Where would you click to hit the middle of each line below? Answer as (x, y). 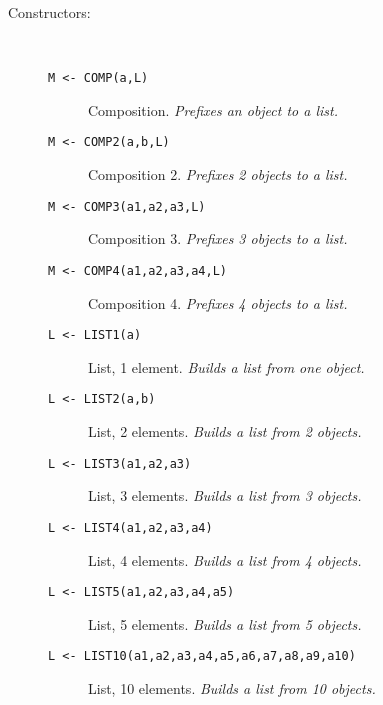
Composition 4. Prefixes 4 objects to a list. (218, 302)
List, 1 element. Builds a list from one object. (226, 366)
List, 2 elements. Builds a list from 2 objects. (225, 431)
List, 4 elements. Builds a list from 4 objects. (225, 559)
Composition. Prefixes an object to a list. (213, 109)
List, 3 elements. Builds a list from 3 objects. (225, 495)
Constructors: (49, 12)
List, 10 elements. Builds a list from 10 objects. (232, 688)
